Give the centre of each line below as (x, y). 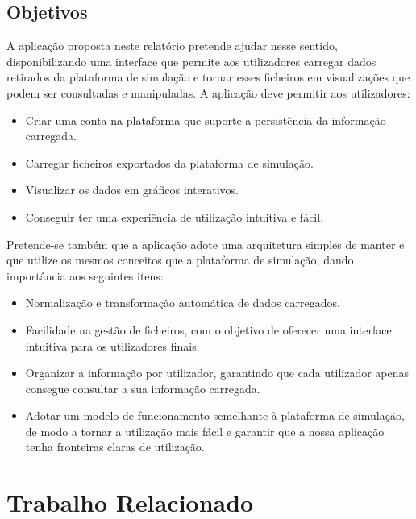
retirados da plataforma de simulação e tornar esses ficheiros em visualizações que (208, 77)
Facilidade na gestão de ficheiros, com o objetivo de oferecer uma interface (208, 329)
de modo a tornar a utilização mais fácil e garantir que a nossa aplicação (205, 431)
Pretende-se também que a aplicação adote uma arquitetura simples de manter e (206, 244)
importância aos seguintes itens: (85, 275)
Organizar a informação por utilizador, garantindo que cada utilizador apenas (217, 373)
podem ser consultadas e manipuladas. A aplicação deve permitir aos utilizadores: (208, 92)
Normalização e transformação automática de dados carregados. (183, 303)
